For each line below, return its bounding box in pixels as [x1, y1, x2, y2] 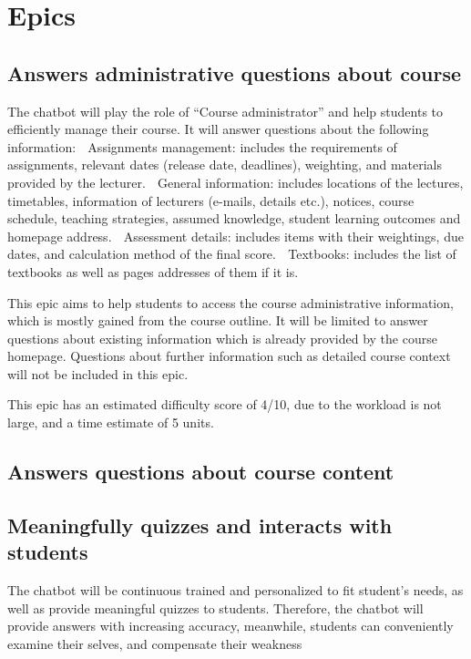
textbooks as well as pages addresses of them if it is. [7, 262, 299, 281]
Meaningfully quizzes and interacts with [7, 510, 393, 539]
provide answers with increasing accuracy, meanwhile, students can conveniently [7, 616, 454, 635]
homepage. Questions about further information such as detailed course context [7, 346, 451, 366]
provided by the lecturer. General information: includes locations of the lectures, [7, 172, 464, 191]
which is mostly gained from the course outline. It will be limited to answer [7, 311, 428, 330]
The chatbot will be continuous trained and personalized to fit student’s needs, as [7, 581, 464, 600]
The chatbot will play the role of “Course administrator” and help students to [7, 101, 444, 120]
